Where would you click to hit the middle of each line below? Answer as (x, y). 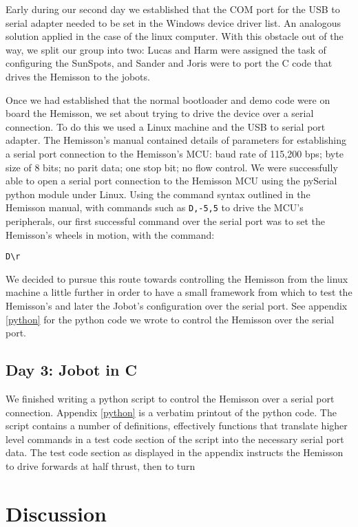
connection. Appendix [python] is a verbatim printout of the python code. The (171, 412)
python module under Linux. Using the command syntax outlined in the (158, 194)
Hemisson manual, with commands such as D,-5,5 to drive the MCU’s (155, 207)
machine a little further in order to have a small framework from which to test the (179, 292)
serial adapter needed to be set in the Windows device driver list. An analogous (173, 22)
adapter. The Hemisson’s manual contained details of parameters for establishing (176, 140)
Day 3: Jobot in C (71, 370)
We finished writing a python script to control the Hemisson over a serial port (170, 398)
